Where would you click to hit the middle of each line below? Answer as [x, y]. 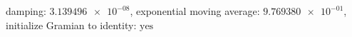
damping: [26, 11]
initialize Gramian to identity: [71, 25]
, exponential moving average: [195, 11]
